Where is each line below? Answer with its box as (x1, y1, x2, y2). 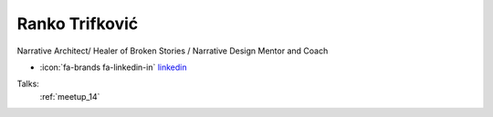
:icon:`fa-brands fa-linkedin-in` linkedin (39, 62, 187, 73)
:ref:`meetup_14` (39, 91, 100, 102)
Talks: (16, 78, 40, 90)
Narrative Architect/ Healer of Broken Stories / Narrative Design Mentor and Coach (16, 45, 329, 56)
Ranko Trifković (16, 14, 139, 34)
